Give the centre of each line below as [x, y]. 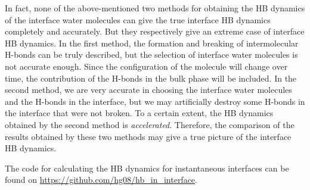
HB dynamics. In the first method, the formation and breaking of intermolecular [152, 43]
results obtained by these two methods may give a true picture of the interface [148, 136]
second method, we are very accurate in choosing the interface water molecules [148, 90]
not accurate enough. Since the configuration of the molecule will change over [146, 66]
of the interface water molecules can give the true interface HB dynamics [138, 19]
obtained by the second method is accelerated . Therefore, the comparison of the [150, 124]
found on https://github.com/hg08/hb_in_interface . [101, 180]
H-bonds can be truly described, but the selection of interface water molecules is [151, 54]
